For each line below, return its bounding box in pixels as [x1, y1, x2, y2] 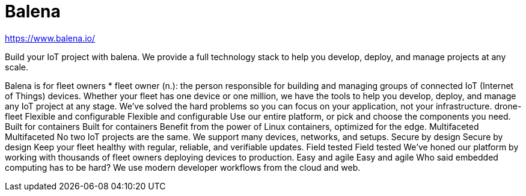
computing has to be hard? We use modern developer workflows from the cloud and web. [5, 162, 361, 173]
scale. [5, 61, 28, 72]
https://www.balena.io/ [5, 32, 96, 43]
